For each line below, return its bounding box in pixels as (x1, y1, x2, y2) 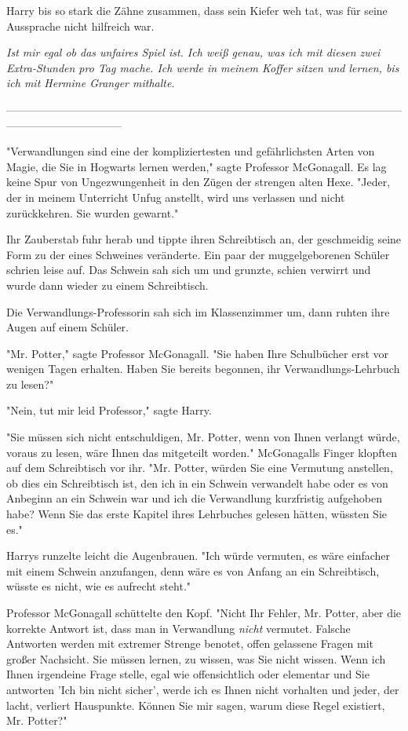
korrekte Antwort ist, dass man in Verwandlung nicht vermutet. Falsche (6, 620, 351, 636)
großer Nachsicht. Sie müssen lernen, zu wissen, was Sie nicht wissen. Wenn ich (6, 650, 386, 667)
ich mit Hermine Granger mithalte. (6, 75, 175, 91)
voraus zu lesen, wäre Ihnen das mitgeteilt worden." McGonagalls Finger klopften (6, 444, 397, 460)
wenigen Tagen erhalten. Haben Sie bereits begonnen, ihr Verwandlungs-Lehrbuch (6, 360, 400, 377)
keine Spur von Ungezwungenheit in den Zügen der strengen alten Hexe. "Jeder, (6, 174, 391, 190)
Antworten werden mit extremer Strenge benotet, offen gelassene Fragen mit (6, 635, 373, 652)
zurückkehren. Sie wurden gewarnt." (6, 204, 179, 221)
